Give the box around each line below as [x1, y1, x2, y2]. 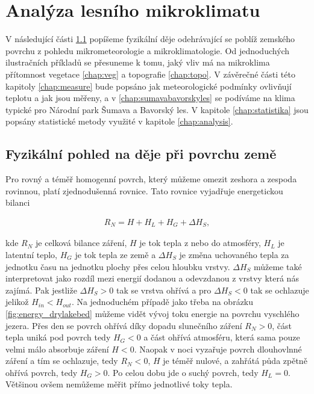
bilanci [5, 196, 30, 209]
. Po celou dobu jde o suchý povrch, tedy [107, 366, 259, 378]
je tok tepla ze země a [75, 248, 156, 260]
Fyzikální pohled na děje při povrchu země [5, 144, 277, 163]
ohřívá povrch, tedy [5, 366, 78, 378]
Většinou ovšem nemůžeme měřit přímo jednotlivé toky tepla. [5, 378, 233, 390]
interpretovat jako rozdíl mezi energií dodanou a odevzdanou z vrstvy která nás [5, 272, 299, 285]
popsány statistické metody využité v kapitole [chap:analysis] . [5, 115, 233, 128]
